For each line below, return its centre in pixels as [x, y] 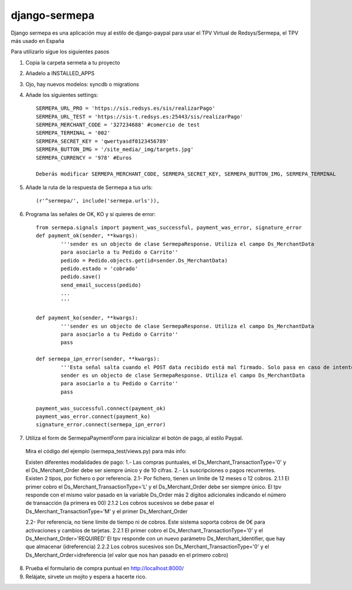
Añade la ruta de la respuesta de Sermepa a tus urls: [89, 187]
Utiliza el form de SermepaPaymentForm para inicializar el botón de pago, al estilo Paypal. [134, 438]
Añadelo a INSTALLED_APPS [60, 73]
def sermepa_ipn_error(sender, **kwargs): [98, 359]
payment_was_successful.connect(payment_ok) [101, 408]
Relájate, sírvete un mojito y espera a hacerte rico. [86, 576]
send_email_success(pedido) [101, 285]
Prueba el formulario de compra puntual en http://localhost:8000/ [105, 568]
